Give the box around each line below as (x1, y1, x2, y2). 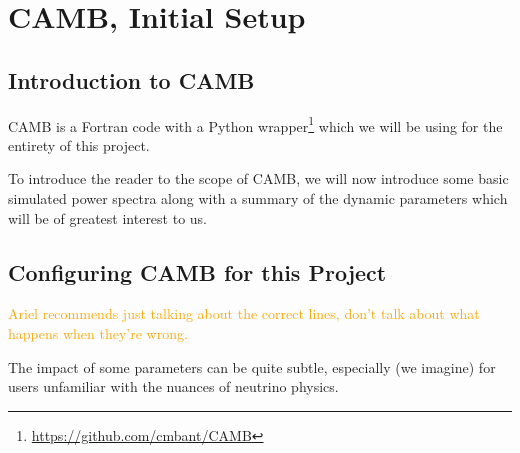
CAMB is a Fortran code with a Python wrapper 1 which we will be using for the (8, 112, 503, 136)
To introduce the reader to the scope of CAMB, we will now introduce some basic (8, 168, 509, 189)
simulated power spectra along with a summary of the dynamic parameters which (8, 188, 508, 209)
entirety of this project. (8, 134, 150, 155)
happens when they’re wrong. (8, 323, 188, 343)
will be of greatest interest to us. (8, 207, 208, 228)
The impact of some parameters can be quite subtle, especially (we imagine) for (8, 356, 496, 377)
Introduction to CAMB (8, 64, 255, 95)
